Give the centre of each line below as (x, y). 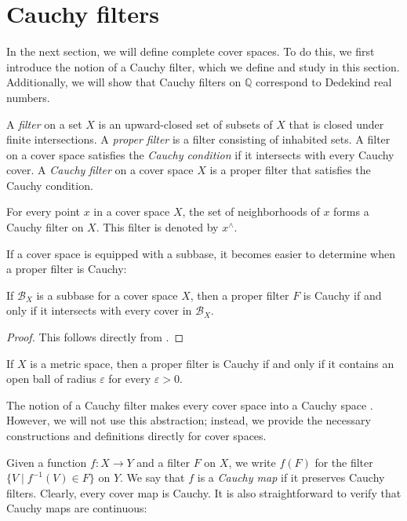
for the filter (344, 462)
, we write (252, 462)
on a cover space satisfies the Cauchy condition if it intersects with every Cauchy (200, 154)
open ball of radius (51, 379)
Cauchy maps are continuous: (77, 508)
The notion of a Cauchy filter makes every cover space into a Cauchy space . (190, 404)
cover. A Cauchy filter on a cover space (100, 170)
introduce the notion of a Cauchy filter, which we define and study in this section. (203, 66)
